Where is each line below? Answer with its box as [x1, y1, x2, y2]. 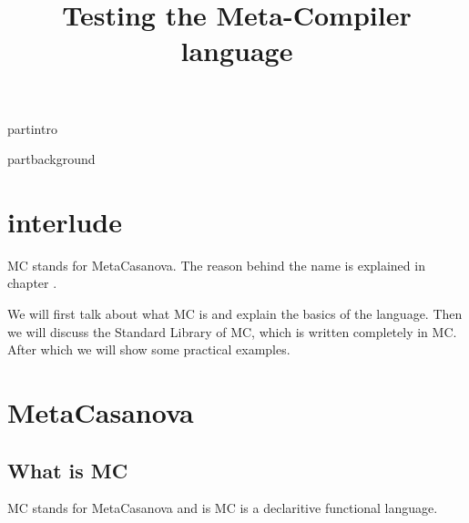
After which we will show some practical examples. [7, 340, 291, 359]
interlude [7, 202, 122, 240]
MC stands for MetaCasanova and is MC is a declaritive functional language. [7, 498, 438, 518]
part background [7, 149, 96, 169]
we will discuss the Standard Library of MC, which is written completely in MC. [7, 322, 457, 341]
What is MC [7, 456, 128, 484]
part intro [7, 118, 57, 138]
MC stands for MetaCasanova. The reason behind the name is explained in [7, 255, 425, 274]
